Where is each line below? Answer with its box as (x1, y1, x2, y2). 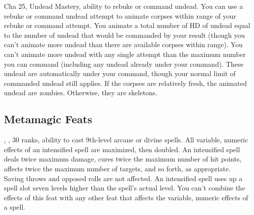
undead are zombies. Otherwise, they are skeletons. (4, 87, 158, 98)
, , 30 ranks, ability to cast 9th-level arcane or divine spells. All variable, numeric (4, 134, 248, 145)
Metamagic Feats (4, 111, 92, 127)
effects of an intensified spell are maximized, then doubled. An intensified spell (4, 144, 240, 154)
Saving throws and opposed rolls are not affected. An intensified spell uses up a (4, 173, 243, 183)
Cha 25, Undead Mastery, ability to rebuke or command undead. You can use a (4, 1, 243, 11)
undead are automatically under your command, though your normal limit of (4, 68, 236, 79)
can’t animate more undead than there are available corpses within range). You (4, 39, 243, 50)
